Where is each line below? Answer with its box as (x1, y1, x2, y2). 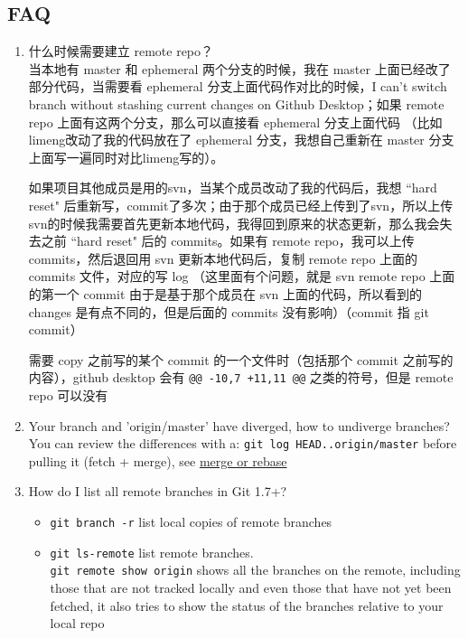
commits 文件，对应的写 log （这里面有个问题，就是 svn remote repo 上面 (28, 267, 455, 286)
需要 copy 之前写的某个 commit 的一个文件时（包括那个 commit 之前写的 (28, 350, 454, 369)
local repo (50, 614, 105, 633)
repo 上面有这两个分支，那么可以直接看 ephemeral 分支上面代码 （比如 (28, 112, 443, 131)
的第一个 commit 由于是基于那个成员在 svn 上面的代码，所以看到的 (28, 284, 423, 303)
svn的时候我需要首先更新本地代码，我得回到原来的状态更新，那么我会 (28, 213, 440, 232)
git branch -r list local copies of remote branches (50, 511, 332, 530)
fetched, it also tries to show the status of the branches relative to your (50, 596, 444, 615)
